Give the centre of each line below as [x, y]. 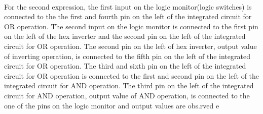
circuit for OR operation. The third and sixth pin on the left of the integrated [125, 66]
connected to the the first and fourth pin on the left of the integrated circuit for [128, 16]
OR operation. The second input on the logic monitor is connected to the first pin [131, 26]
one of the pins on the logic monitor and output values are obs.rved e [112, 105]
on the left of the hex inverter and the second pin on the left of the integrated [125, 36]
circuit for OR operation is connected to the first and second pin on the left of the [132, 75]
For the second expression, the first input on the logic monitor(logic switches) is [128, 6]
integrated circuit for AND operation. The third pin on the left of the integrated [129, 85]
